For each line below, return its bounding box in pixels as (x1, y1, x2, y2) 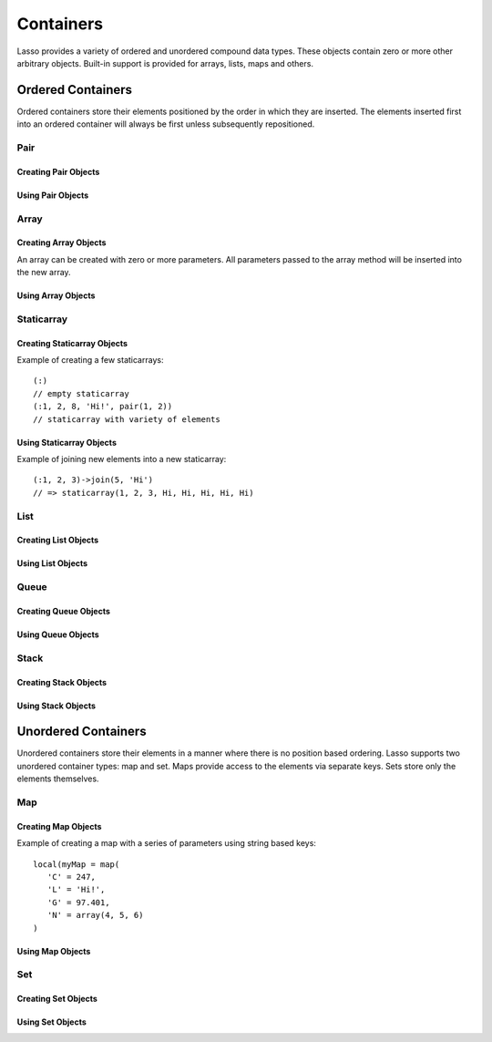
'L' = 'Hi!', (46, 884, 106, 895)
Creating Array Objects (16, 237, 107, 248)
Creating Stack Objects (16, 676, 108, 687)
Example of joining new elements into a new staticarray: (16, 454, 227, 465)
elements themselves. (16, 773, 99, 784)
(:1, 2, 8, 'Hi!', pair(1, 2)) (33, 401, 173, 412)
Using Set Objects (16, 1016, 87, 1027)
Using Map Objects (16, 945, 91, 956)
